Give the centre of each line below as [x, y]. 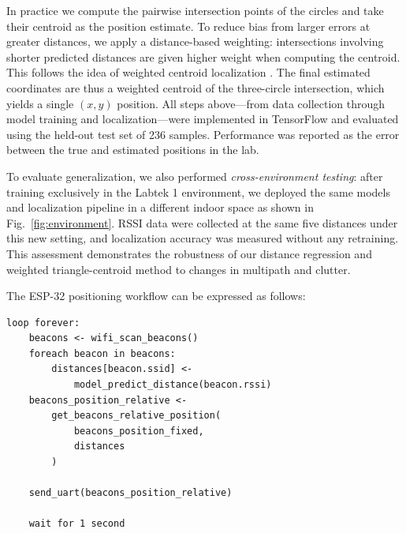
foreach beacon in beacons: [102, 353]
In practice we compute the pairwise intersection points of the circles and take [195, 10]
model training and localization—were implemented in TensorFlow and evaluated [203, 119]
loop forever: [43, 323]
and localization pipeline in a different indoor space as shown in [160, 207]
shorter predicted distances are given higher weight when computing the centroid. [203, 56]
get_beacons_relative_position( [136, 416]
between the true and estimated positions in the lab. [133, 150]
